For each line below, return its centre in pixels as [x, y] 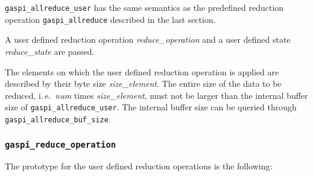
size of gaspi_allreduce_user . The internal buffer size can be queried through [151, 107]
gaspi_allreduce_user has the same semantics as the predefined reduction [144, 7]
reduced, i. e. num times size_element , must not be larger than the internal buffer [156, 95]
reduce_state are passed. [50, 51]
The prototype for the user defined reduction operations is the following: [139, 166]
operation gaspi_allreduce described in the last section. [110, 19]
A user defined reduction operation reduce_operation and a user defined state [148, 39]
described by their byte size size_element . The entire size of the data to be [143, 83]
